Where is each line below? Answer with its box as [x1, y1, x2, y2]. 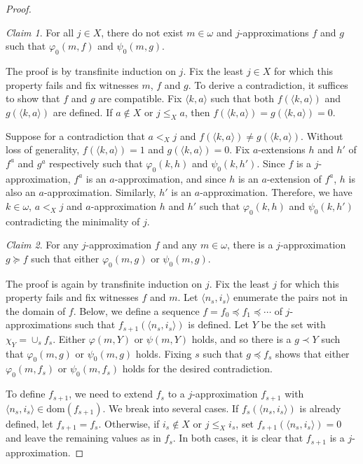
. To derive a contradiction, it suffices [188, 77, 348, 92]
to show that [6, 91, 60, 106]
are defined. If [53, 104, 113, 119]
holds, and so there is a [191, 331, 292, 346]
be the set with [261, 317, 326, 332]
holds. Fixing [135, 346, 192, 360]
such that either [31, 251, 100, 265]
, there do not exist [101, 24, 184, 39]
